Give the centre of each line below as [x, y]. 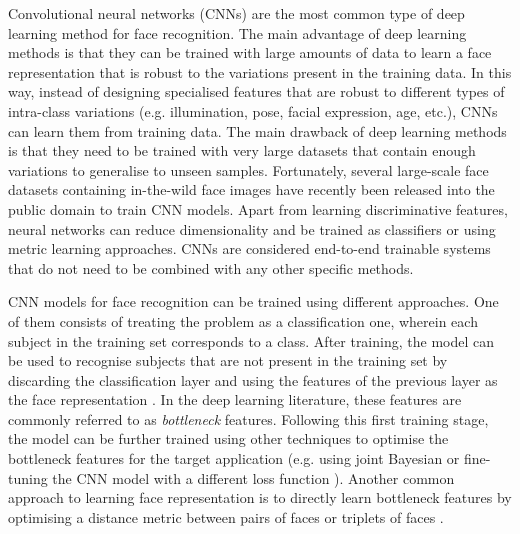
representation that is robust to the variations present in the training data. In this [260, 71]
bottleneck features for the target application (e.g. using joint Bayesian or [234, 458]
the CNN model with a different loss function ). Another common [253, 477]
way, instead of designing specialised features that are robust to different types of [256, 91]
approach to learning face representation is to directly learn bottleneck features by [260, 497]
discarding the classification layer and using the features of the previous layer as [253, 379]
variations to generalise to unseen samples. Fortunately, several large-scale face [248, 169]
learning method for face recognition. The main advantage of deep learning [237, 32]
